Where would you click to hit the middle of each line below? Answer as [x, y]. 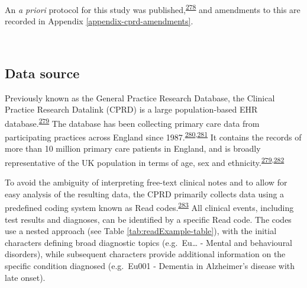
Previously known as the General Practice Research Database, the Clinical [140, 97]
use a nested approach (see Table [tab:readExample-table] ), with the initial [141, 231]
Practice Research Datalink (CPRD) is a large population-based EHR [131, 109]
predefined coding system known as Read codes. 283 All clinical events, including [149, 207]
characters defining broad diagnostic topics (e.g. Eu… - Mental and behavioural [149, 242]
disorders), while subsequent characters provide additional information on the [145, 254]
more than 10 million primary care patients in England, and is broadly [133, 148]
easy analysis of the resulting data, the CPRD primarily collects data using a [145, 193]
